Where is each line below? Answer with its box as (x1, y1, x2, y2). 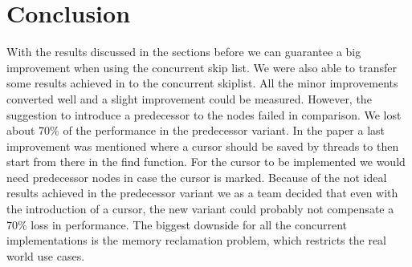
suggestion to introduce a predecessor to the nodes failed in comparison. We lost (6, 106, 402, 123)
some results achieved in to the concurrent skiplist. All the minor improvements (6, 75, 398, 91)
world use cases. (6, 247, 85, 264)
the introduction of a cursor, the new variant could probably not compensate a (6, 200, 394, 217)
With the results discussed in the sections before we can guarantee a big (6, 43, 361, 60)
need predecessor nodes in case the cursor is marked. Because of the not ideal (6, 168, 387, 185)
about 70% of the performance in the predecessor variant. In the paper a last (6, 122, 385, 139)
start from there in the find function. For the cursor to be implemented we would (6, 153, 406, 170)
